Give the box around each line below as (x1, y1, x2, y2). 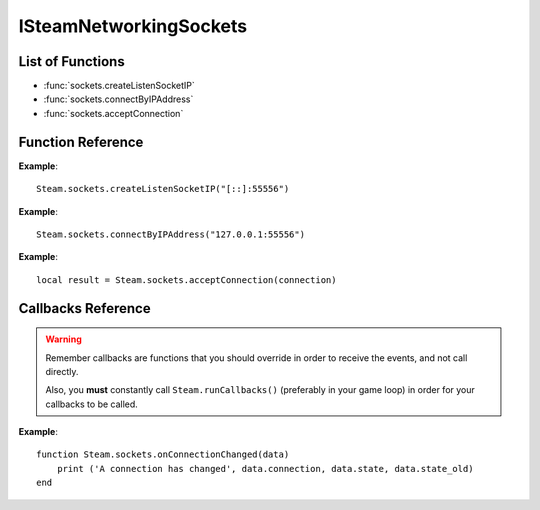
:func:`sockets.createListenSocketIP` (43, 80, 195, 92)
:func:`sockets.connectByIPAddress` (43, 93, 194, 105)
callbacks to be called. (45, 398, 139, 410)
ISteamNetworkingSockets (18, 15, 248, 37)
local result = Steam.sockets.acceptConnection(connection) (36, 274, 337, 285)
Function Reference (18, 133, 144, 150)
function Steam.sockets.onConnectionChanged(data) (36, 449, 290, 460)
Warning (45, 333, 82, 345)
